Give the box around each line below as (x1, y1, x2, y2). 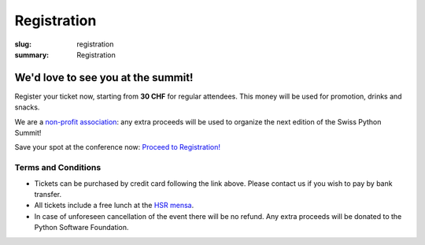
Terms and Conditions (14, 162, 102, 173)
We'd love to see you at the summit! (14, 71, 194, 84)
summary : (14, 50, 50, 59)
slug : (14, 39, 31, 49)
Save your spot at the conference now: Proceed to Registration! (14, 143, 220, 152)
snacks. (14, 102, 40, 112)
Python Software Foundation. (34, 223, 129, 232)
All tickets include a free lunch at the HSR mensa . (34, 201, 194, 210)
